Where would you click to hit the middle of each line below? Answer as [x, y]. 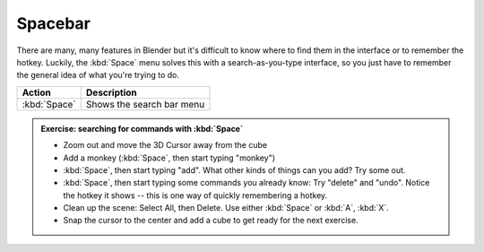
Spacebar [54, 23]
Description [112, 92]
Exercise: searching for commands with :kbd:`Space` [142, 128]
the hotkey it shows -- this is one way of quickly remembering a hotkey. [195, 195]
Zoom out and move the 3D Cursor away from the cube [165, 145]
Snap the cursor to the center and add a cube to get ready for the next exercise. [211, 221]
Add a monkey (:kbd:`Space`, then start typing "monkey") [169, 158]
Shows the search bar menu [145, 104]
